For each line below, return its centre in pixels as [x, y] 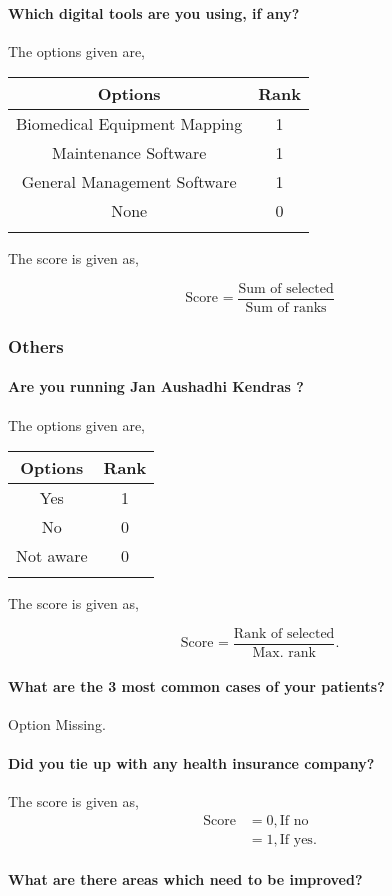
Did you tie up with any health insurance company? [191, 762]
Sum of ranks [286, 308]
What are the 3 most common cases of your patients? [196, 685]
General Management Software [129, 182]
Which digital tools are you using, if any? [154, 12]
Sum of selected [286, 288]
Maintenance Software [129, 153]
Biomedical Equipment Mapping [129, 124]
